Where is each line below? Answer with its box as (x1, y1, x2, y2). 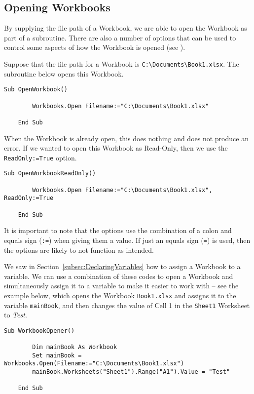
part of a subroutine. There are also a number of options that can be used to (4, 32, 236, 42)
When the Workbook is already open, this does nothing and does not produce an (4, 133, 249, 143)
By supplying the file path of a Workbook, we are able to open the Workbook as (4, 23, 247, 33)
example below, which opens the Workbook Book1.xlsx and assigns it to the (4, 290, 236, 300)
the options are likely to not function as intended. (4, 244, 154, 255)
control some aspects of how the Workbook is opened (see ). (4, 42, 185, 52)
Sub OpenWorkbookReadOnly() (4, 170, 96, 177)
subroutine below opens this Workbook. (4, 68, 124, 79)
